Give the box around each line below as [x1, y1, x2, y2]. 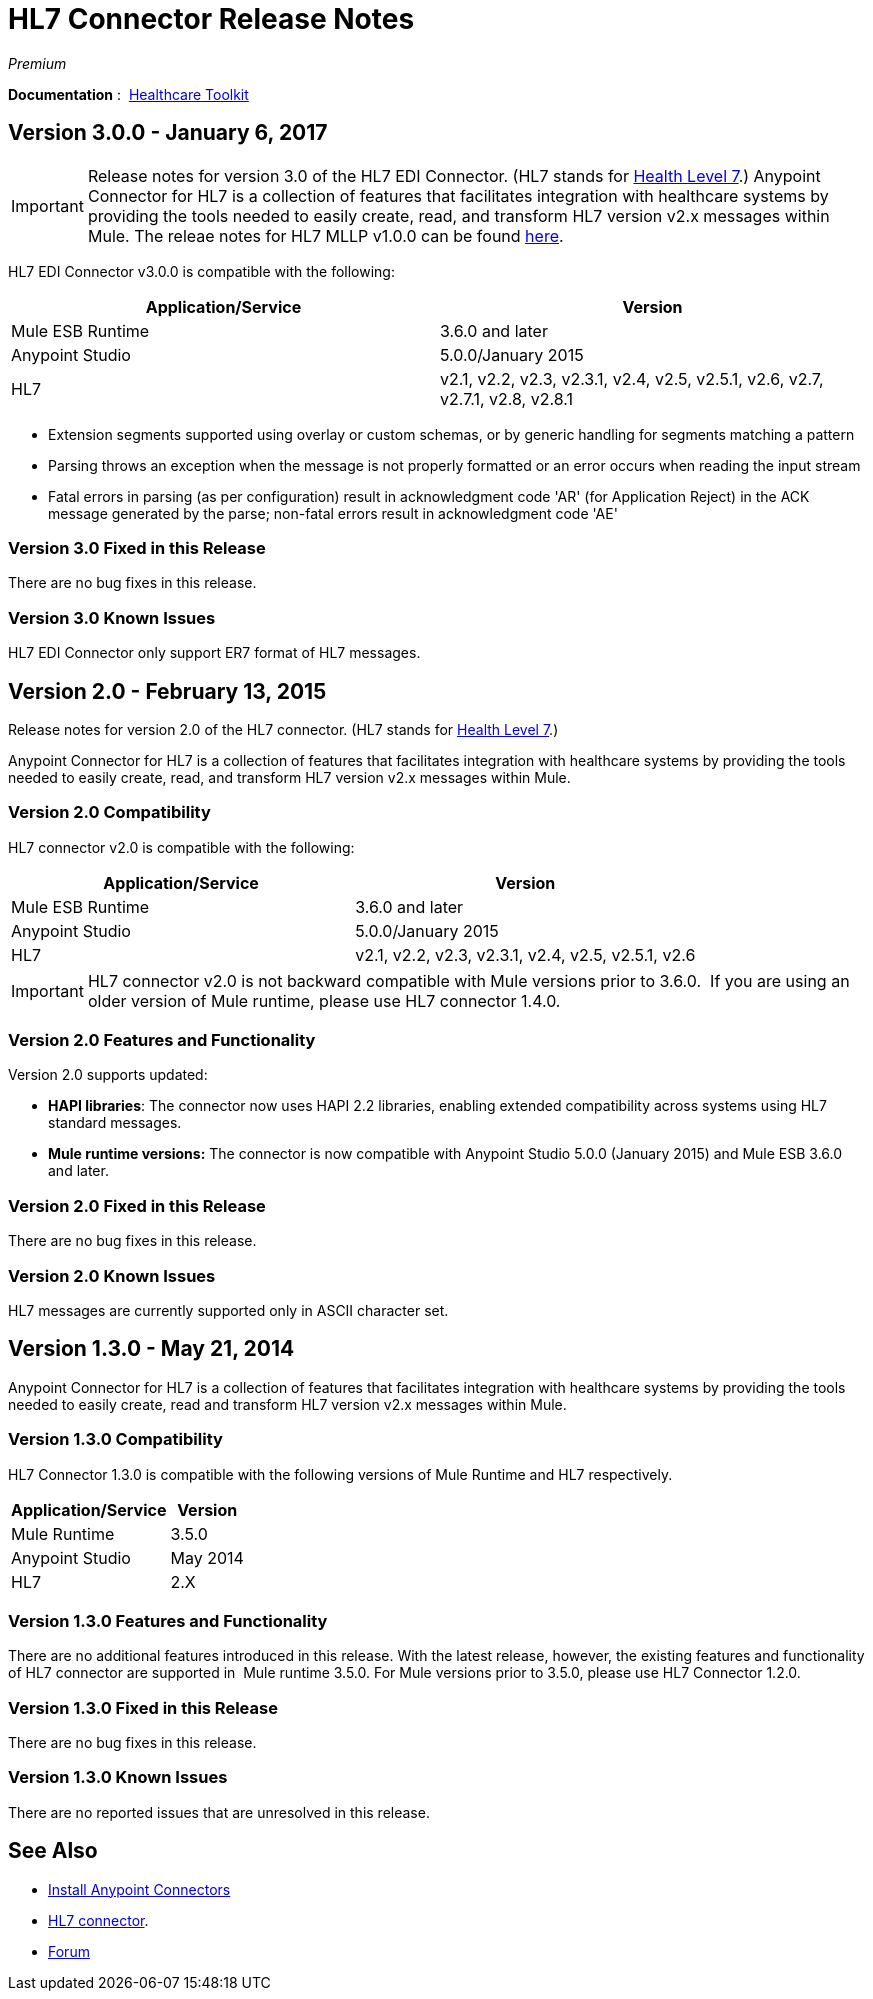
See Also [8, 1838, 98, 1864]
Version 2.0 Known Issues [8, 1265, 216, 1286]
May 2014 [170, 1547, 244, 1568]
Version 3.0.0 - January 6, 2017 [8, 120, 328, 146]
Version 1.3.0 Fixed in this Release [8, 1697, 278, 1718]
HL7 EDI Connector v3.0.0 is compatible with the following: [8, 262, 395, 280]
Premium [8, 54, 67, 72]
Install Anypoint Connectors [48, 1880, 231, 1898]
